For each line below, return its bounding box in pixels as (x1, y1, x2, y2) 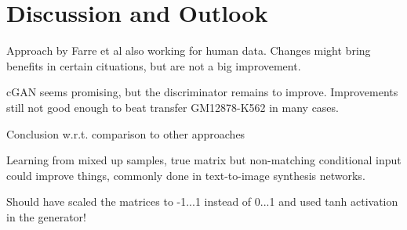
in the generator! (6, 208, 86, 225)
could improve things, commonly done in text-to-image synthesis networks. (6, 167, 365, 183)
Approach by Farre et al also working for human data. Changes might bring (6, 42, 371, 59)
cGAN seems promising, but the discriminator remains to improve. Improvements (6, 84, 398, 100)
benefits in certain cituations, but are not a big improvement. (6, 57, 301, 74)
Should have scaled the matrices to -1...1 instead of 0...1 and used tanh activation (6, 193, 398, 210)
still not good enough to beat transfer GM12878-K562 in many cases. (6, 99, 339, 115)
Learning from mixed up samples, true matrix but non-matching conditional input (6, 152, 402, 168)
